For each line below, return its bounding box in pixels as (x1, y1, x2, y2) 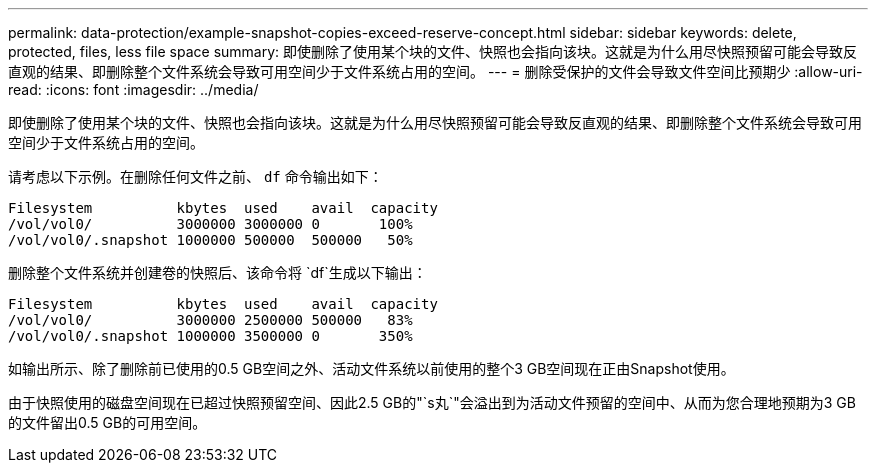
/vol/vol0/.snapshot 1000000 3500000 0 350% (8, 328, 413, 344)
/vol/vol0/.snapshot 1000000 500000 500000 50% (8, 232, 413, 248)
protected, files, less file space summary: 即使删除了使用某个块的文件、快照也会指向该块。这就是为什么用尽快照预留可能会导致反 (8, 43, 858, 60)
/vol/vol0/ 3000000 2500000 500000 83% (8, 312, 413, 328)
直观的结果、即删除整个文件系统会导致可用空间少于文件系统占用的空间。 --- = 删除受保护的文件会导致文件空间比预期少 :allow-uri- (8, 63, 863, 80)
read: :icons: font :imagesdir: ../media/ (8, 81, 259, 98)
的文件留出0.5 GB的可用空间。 (8, 414, 207, 431)
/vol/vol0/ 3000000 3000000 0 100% (8, 216, 413, 232)
